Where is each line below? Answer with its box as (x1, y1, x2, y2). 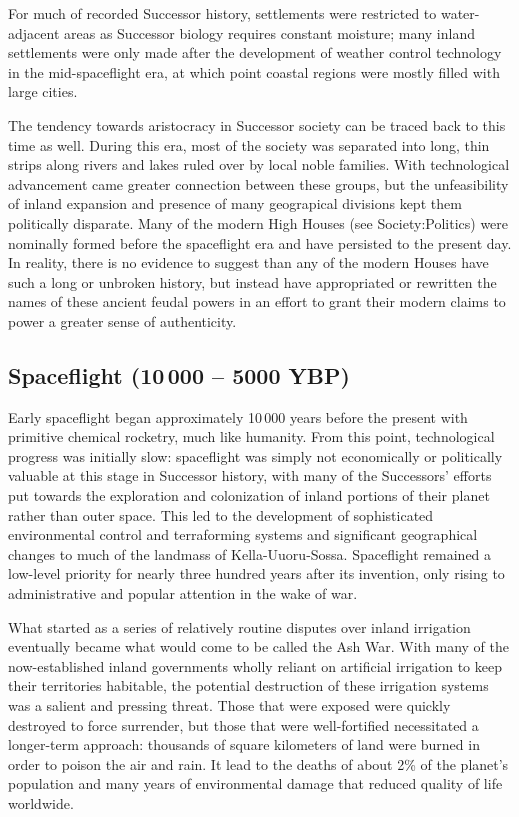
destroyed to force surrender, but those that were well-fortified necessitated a (8, 714, 479, 735)
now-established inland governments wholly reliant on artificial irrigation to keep (8, 655, 502, 676)
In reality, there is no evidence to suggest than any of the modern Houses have (8, 252, 489, 273)
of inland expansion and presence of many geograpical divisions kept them (8, 193, 462, 214)
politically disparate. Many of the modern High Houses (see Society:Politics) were (8, 212, 509, 233)
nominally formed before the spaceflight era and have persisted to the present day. (8, 232, 512, 253)
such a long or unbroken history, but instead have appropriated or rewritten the (8, 271, 497, 292)
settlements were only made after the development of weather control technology (8, 42, 502, 63)
